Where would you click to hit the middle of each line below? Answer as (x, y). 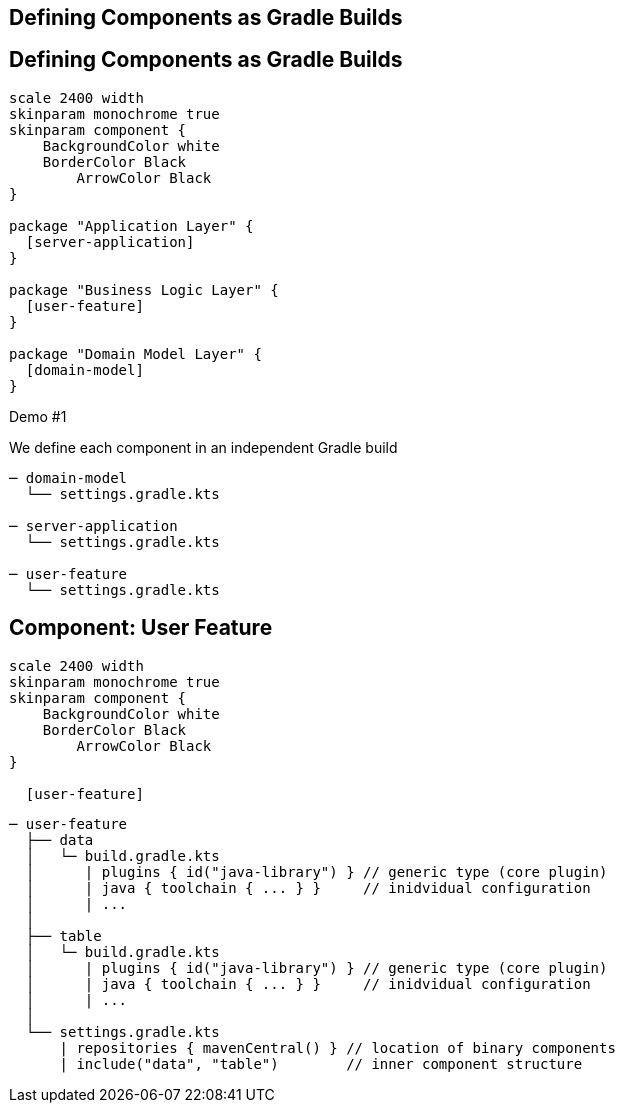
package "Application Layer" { (131, 225)
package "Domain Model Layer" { (135, 353)
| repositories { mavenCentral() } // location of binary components (337, 1047)
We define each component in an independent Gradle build (203, 447)
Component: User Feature (141, 628)
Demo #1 (38, 416)
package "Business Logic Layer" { (144, 289)
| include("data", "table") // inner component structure (321, 1063)
